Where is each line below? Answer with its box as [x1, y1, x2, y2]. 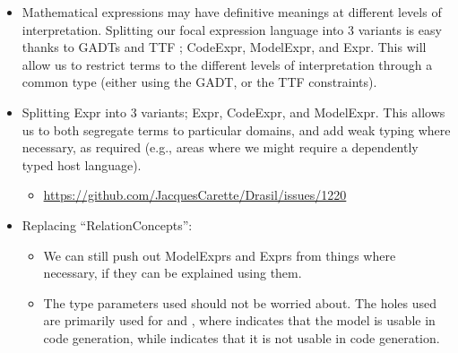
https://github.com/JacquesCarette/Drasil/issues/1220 [43, 185, 347, 204]
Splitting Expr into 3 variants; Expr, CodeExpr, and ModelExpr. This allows [22, 102, 445, 121]
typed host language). [22, 155, 142, 174]
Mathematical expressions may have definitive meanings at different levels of [22, 3, 442, 21]
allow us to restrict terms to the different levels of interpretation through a [22, 55, 433, 73]
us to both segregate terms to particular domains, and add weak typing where [22, 120, 451, 139]
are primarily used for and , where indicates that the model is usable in [43, 311, 436, 330]
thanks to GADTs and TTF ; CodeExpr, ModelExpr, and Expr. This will [22, 38, 427, 56]
